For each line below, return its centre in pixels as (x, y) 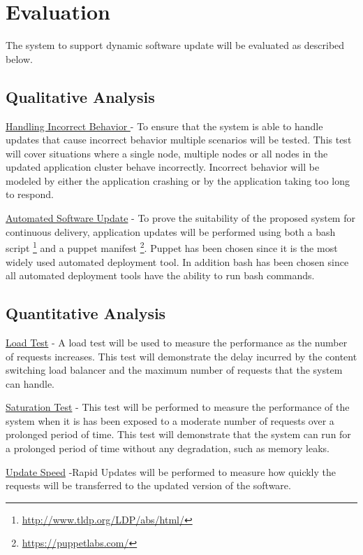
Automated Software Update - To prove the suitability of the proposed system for (180, 218)
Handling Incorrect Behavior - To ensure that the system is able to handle (164, 126)
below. (19, 58)
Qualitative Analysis (80, 96)
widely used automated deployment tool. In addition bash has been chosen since (177, 261)
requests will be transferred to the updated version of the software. (148, 485)
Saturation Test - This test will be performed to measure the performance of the (178, 407)
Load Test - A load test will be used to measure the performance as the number (177, 342)
